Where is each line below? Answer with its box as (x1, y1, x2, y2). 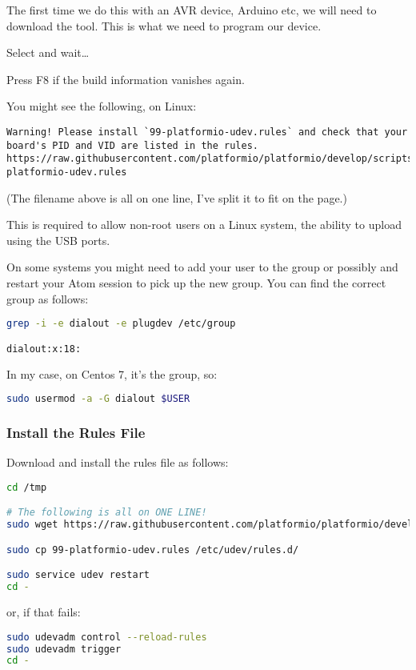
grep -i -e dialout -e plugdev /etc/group (6, 318, 236, 330)
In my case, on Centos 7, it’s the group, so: (6, 365, 218, 382)
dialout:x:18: (6, 343, 82, 355)
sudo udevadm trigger (6, 643, 122, 655)
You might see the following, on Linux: (6, 98, 197, 114)
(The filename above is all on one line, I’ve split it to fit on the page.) (6, 189, 347, 206)
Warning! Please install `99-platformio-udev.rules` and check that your (6, 126, 408, 138)
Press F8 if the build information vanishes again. (6, 70, 245, 87)
